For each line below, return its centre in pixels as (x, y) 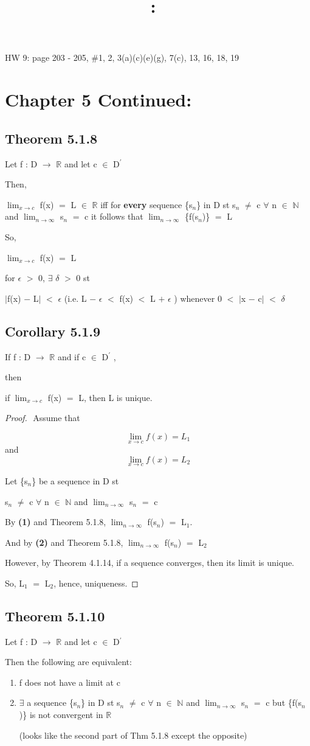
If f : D (18, 356)
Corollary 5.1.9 (53, 331)
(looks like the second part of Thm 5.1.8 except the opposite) (133, 735)
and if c (72, 356)
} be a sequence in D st (75, 480)
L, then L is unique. (115, 397)
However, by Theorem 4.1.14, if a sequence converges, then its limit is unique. (150, 563)
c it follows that (114, 216)
